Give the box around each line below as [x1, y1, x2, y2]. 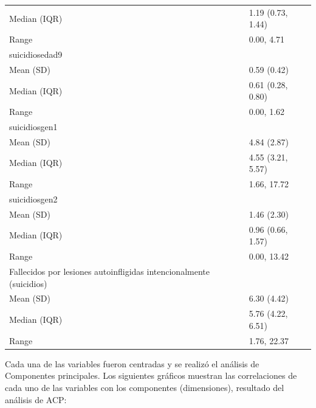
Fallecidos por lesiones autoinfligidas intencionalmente [9, 265, 210, 277]
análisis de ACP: [5, 393, 67, 406]
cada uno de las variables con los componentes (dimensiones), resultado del [5, 381, 284, 393]
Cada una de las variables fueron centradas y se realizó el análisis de [5, 357, 259, 370]
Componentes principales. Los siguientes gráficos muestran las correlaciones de [5, 369, 297, 382]
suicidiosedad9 [9, 48, 63, 61]
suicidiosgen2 [9, 192, 58, 205]
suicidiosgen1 [9, 120, 58, 133]
